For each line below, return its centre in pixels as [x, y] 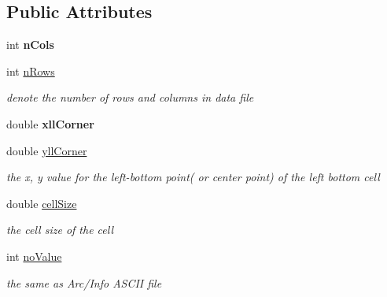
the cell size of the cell [60, 230]
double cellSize [42, 203]
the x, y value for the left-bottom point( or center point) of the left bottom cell [193, 177]
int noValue [34, 256]
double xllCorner [50, 123]
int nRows [31, 71]
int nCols [30, 45]
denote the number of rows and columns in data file [130, 97]
